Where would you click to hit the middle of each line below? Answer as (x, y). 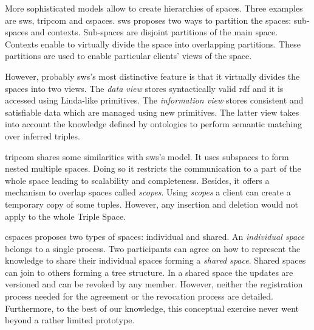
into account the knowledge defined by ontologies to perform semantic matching (154, 124)
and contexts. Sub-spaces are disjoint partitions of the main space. (154, 32)
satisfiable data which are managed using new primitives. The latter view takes (152, 112)
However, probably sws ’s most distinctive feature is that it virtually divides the (152, 76)
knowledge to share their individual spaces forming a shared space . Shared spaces (155, 260)
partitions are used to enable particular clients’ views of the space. (128, 56)
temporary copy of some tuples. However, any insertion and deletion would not (152, 204)
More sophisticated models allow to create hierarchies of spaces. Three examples (154, 8)
